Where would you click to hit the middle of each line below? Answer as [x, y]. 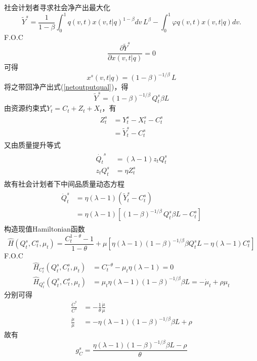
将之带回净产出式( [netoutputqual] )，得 [66, 87]
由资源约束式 [25, 108]
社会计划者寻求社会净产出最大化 [57, 7]
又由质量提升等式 [32, 145]
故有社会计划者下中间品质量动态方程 [64, 183]
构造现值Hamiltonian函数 [45, 229]
